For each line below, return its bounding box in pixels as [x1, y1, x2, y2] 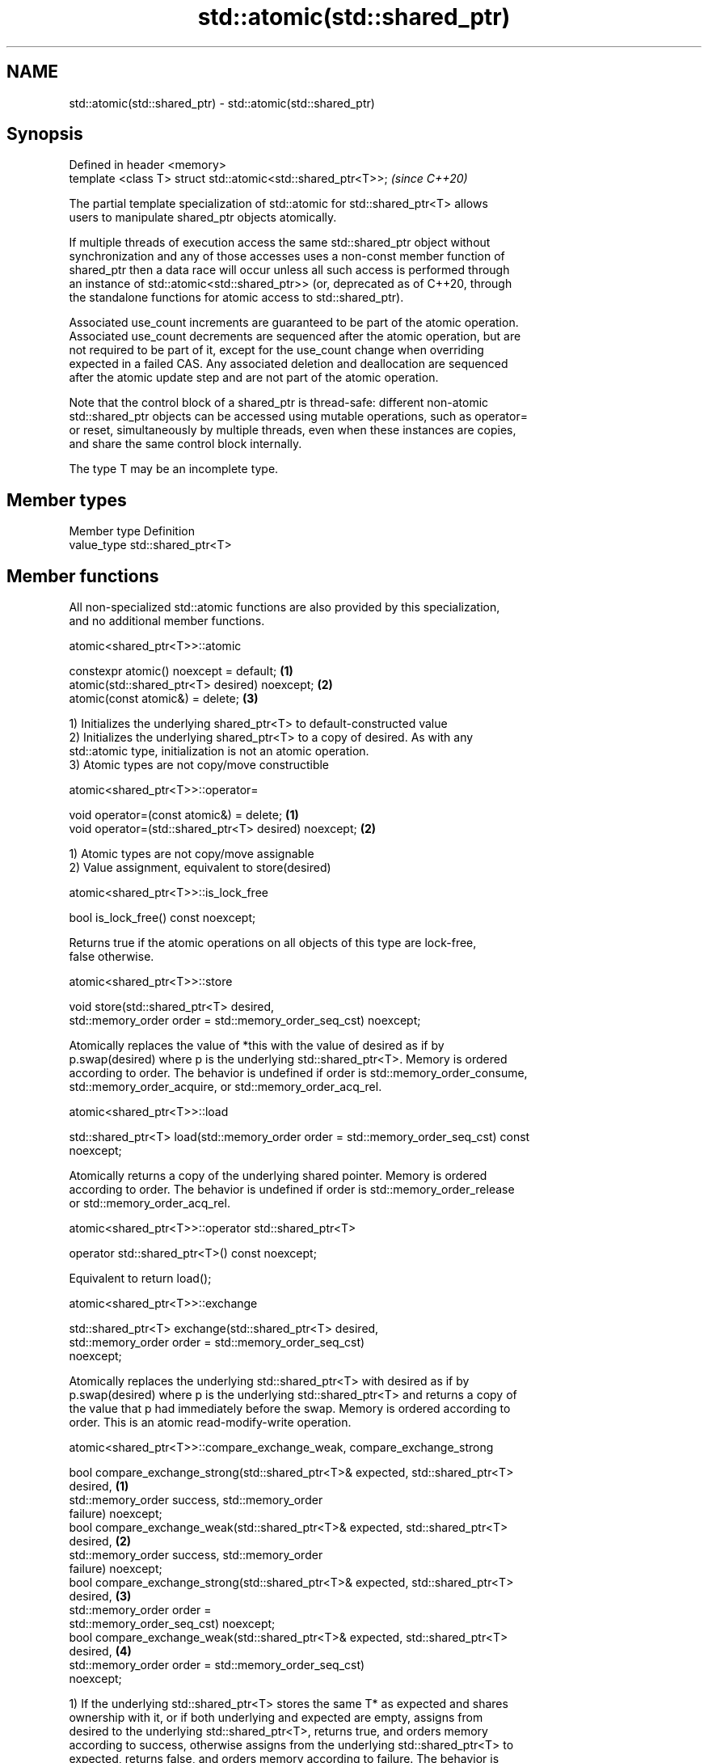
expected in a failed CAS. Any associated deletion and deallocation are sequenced [69, 357, 508, 371]
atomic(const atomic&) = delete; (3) [69, 691, 259, 706]
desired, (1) [69, 1479, 129, 1494]
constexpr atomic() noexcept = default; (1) [69, 664, 293, 679]
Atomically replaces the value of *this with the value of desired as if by [69, 1038, 445, 1053]
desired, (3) [69, 1589, 132, 1604]
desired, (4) [69, 1644, 132, 1659]
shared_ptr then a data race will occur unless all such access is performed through [69, 263, 510, 277]
